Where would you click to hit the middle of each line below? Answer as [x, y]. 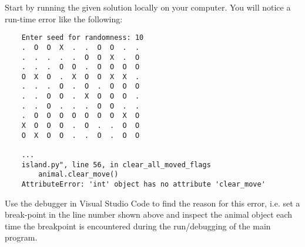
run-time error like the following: [64, 18]
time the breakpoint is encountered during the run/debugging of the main [138, 226]
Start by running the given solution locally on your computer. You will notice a [148, 7]
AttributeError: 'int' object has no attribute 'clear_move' [143, 185]
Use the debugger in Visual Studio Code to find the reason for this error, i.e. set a [152, 203]
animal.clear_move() [78, 175]
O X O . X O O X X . [81, 77]
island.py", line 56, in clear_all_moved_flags [116, 165]
